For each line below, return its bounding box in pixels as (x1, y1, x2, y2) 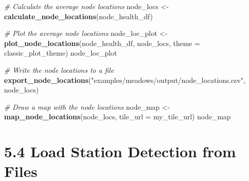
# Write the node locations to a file (4, 64, 114, 75)
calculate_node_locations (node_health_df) (4, 11, 153, 21)
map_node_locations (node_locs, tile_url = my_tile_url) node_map (4, 111, 231, 122)
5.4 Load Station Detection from (4, 141, 236, 162)
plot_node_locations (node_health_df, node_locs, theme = (4, 37, 200, 48)
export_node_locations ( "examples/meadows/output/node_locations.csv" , (4, 74, 245, 85)
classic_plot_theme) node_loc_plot (4, 48, 117, 58)
